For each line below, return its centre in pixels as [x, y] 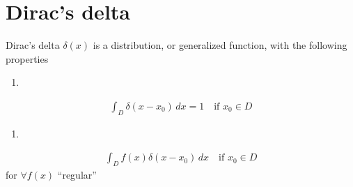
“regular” [77, 175]
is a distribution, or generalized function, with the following [220, 45]
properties [27, 58]
